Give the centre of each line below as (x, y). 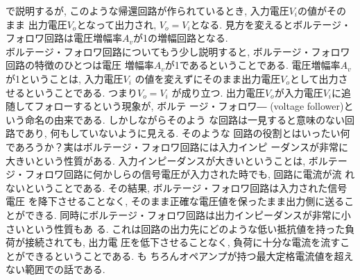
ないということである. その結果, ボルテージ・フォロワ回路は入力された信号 (177, 187)
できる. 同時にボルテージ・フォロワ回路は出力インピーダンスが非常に (183, 214)
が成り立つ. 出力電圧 (218, 92)
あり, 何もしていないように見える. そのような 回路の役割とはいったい (182, 133)
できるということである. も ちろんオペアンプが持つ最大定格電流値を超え (189, 255)
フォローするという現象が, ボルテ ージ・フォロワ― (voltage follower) (189, 106)
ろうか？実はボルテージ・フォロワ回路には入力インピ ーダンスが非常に (186, 146)
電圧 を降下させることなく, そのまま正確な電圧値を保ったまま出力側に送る (175, 201)
